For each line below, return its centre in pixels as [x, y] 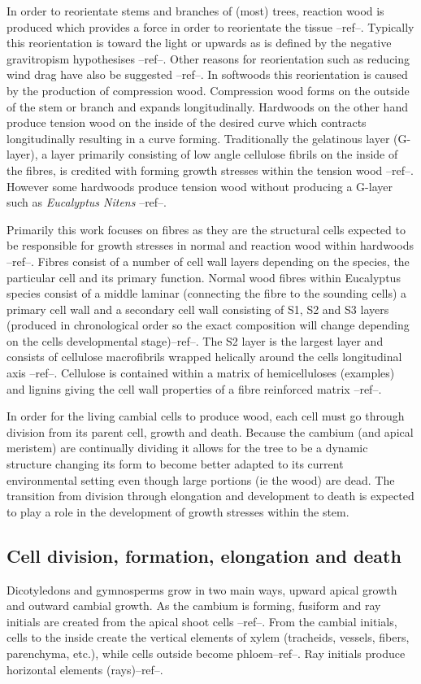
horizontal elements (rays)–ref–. [85, 669]
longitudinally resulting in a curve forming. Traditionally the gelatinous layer [198, 138]
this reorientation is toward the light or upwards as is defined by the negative [199, 43]
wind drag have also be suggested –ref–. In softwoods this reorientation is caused [207, 74]
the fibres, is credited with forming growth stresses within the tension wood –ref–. [210, 170]
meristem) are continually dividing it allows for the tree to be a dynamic [187, 448]
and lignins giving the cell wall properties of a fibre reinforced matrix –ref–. [194, 388]
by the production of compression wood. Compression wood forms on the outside [208, 90]
